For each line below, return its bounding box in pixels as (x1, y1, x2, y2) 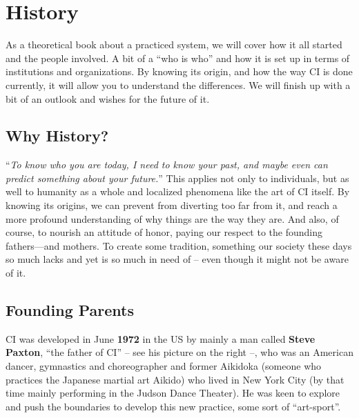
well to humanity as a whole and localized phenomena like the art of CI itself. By (6, 184, 350, 199)
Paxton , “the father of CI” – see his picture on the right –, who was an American (6, 345, 353, 359)
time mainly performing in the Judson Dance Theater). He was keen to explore (6, 386, 340, 400)
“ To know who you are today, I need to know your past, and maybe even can (6, 157, 328, 172)
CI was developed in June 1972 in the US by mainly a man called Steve (6, 331, 316, 346)
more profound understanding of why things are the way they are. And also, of (6, 211, 339, 226)
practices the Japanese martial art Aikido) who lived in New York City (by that (6, 372, 345, 386)
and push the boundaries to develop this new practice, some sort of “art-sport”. (6, 399, 341, 413)
